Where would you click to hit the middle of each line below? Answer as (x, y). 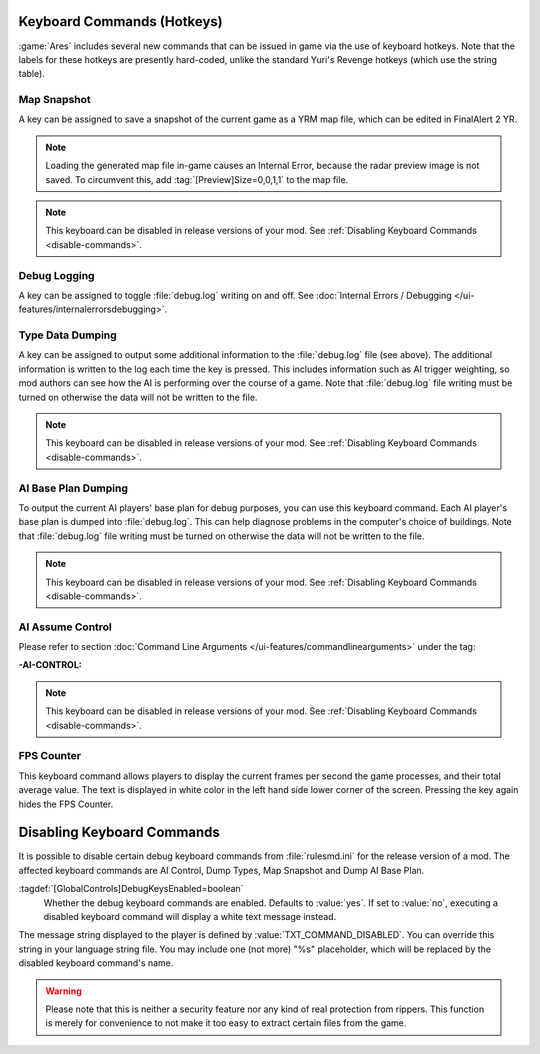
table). (31, 74)
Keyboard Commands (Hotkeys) (121, 21)
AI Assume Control (65, 627)
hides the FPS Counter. (66, 804)
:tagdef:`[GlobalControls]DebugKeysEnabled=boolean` (131, 889)
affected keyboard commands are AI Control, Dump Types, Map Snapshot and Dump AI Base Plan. (221, 870)
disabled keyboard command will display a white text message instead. (190, 916)
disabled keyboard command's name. (96, 963)
